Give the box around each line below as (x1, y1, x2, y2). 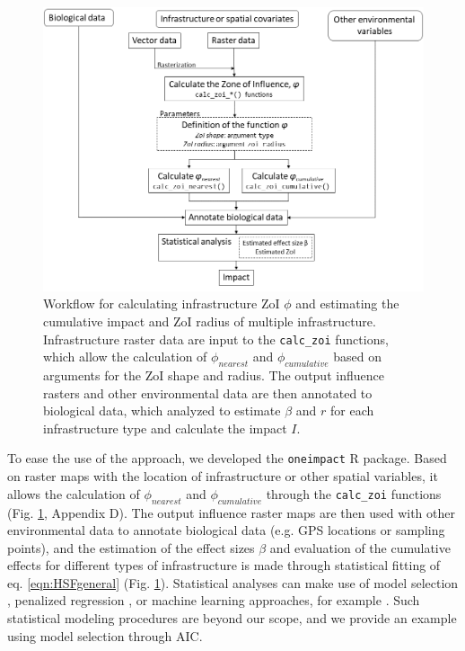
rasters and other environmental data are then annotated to (43, 383, 373, 402)
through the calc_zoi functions (266, 484, 442, 503)
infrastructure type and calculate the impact (43, 418, 287, 437)
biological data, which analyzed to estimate (43, 401, 281, 420)
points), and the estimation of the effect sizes (7, 538, 255, 557)
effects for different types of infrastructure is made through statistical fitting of (7, 556, 441, 575)
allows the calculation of (7, 484, 140, 503)
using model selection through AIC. (7, 626, 203, 645)
